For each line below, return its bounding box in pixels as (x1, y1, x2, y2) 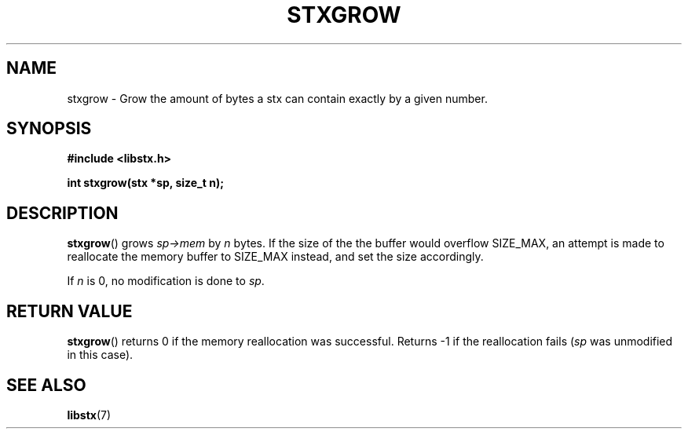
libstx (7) (67, 408, 112, 422)
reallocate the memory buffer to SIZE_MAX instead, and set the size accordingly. (67, 250, 484, 264)
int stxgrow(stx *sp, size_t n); (67, 176, 224, 190)
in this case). (67, 348, 134, 362)
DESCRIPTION (6, 203, 119, 223)
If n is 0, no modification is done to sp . (67, 274, 265, 288)
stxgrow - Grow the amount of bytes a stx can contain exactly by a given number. (67, 91, 488, 105)
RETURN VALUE (6, 301, 133, 321)
